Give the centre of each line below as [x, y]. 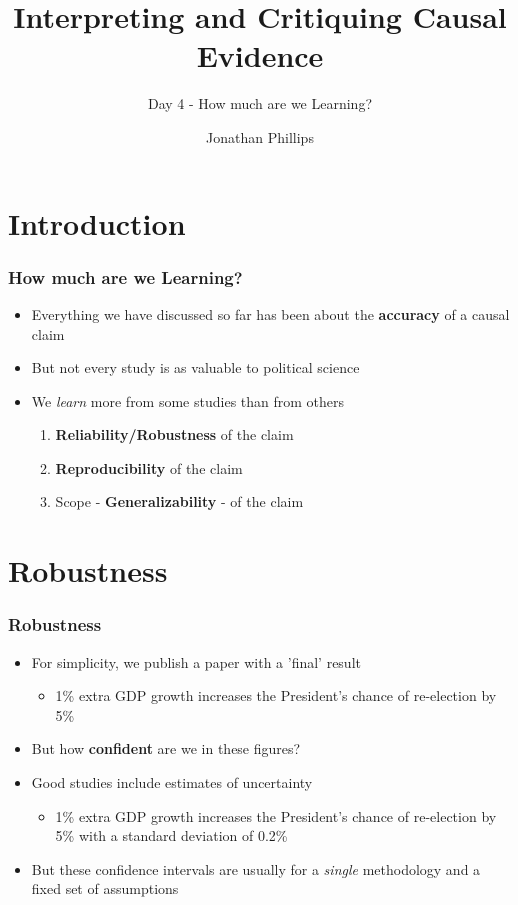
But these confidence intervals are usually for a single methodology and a [256, 868]
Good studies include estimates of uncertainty [172, 782]
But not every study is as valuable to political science [195, 367]
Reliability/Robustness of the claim [174, 434]
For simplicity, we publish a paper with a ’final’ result [196, 661]
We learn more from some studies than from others [188, 400]
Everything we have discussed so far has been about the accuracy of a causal [270, 313]
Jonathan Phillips [260, 136]
